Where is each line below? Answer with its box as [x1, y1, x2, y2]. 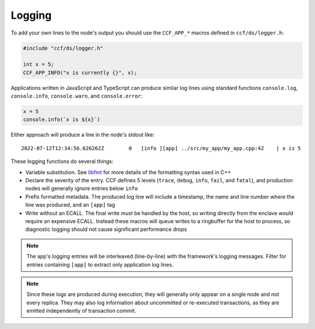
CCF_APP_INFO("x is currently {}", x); [23, 69, 137, 76]
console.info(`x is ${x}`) [23, 116, 100, 123]
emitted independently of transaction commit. [26, 307, 136, 314]
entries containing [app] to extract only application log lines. [26, 261, 174, 268]
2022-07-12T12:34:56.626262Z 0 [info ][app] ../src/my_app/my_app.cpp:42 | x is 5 [21, 145, 302, 151]
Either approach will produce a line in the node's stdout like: [10, 131, 155, 138]
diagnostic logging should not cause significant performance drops [25, 226, 187, 233]
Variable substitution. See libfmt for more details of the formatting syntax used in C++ [25, 168, 232, 175]
